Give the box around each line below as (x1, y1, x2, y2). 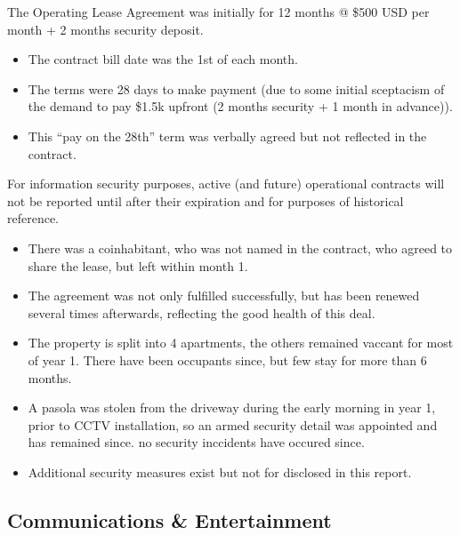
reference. (7, 209, 60, 228)
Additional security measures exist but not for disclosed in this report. (28, 462, 412, 481)
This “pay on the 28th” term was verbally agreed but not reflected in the (28, 126, 427, 145)
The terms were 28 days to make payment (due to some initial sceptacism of (28, 79, 445, 98)
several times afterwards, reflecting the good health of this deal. (28, 303, 375, 322)
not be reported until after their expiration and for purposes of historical (7, 191, 404, 210)
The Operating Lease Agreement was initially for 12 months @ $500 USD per (7, 3, 430, 20)
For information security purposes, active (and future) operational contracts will (7, 174, 445, 193)
